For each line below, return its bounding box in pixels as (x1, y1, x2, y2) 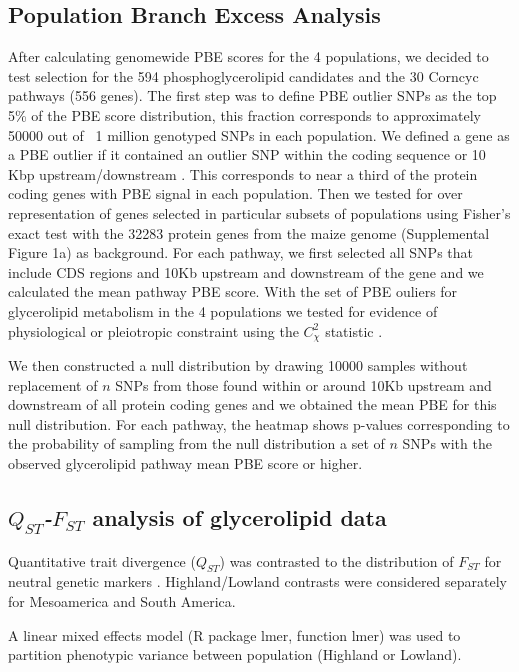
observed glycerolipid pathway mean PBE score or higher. (8, 452, 363, 473)
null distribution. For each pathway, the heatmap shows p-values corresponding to (8, 413, 510, 434)
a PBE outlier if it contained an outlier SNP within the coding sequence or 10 (8, 144, 486, 165)
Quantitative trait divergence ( (8, 550, 196, 571)
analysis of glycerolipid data (92, 501, 387, 532)
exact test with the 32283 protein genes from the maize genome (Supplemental (8, 222, 490, 243)
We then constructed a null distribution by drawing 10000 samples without (8, 354, 468, 375)
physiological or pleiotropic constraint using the (8, 320, 299, 341)
